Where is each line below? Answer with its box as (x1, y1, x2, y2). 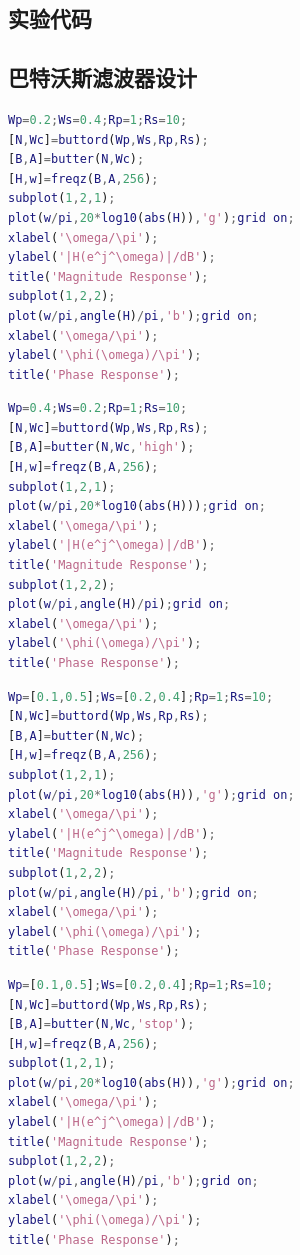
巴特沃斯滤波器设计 (8, 62, 197, 93)
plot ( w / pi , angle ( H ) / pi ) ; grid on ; (8, 597, 231, 612)
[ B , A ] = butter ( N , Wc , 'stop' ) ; (8, 1017, 195, 1032)
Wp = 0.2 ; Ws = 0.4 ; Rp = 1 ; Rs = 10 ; (8, 112, 188, 127)
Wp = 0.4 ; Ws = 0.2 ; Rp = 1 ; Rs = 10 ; (8, 401, 188, 416)
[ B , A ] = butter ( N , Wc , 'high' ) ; (8, 440, 195, 455)
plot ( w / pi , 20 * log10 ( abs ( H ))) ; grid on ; (8, 499, 266, 514)
